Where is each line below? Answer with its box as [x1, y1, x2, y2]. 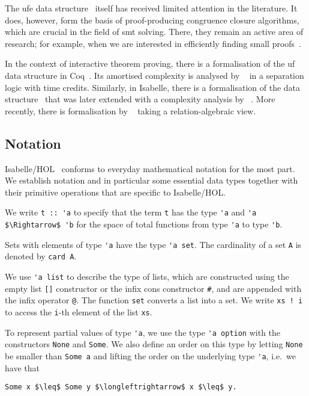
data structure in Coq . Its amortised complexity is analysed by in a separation [5, 69, 304, 81]
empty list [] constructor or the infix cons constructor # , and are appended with [5, 282, 302, 294]
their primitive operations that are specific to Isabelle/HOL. [5, 185, 226, 198]
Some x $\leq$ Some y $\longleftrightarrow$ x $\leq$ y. [5, 383, 237, 392]
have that [5, 361, 40, 374]
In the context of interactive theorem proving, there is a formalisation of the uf [5, 57, 295, 70]
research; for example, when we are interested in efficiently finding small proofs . [5, 37, 302, 49]
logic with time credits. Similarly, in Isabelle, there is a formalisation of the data [5, 81, 301, 93]
